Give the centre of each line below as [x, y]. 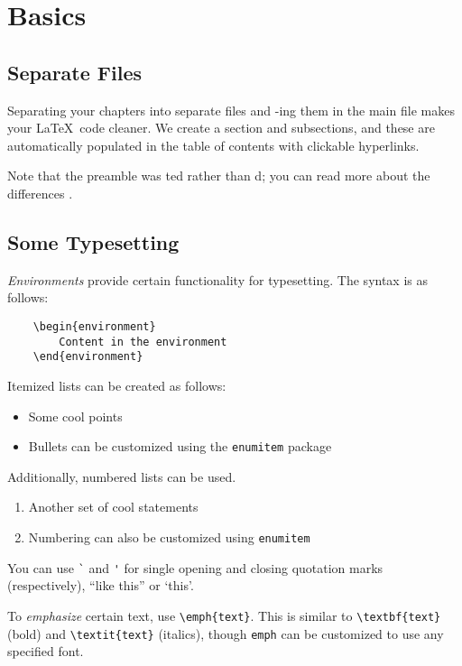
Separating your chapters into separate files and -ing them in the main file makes [231, 110]
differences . [40, 193]
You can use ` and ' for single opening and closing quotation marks [195, 567]
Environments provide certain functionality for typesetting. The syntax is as [218, 279]
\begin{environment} [94, 326]
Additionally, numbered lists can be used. [122, 476]
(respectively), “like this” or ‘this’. [101, 585]
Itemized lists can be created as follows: [117, 385]
